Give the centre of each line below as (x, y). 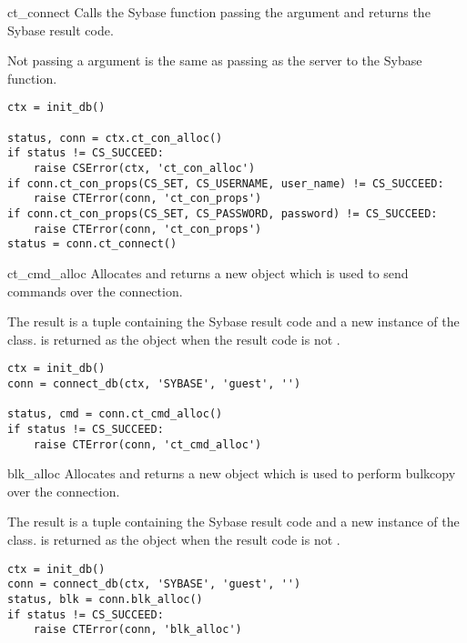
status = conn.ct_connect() (92, 244)
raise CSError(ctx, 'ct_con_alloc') (144, 168)
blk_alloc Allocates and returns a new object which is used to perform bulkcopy (232, 473)
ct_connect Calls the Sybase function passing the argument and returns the (219, 12)
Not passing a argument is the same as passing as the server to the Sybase (215, 60)
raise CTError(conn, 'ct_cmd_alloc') (147, 444)
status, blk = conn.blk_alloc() (105, 599)
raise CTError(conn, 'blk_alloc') (137, 630)
